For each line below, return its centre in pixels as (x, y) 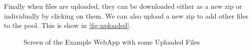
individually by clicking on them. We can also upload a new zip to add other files (126, 15)
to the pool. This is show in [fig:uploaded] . (68, 25)
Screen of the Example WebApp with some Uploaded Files (112, 41)
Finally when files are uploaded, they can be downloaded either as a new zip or (123, 6)
